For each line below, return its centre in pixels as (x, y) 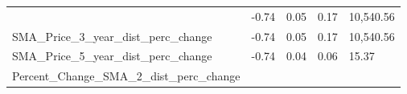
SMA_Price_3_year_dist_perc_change (112, 36)
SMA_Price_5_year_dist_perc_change (112, 56)
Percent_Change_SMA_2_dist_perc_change (126, 76)
